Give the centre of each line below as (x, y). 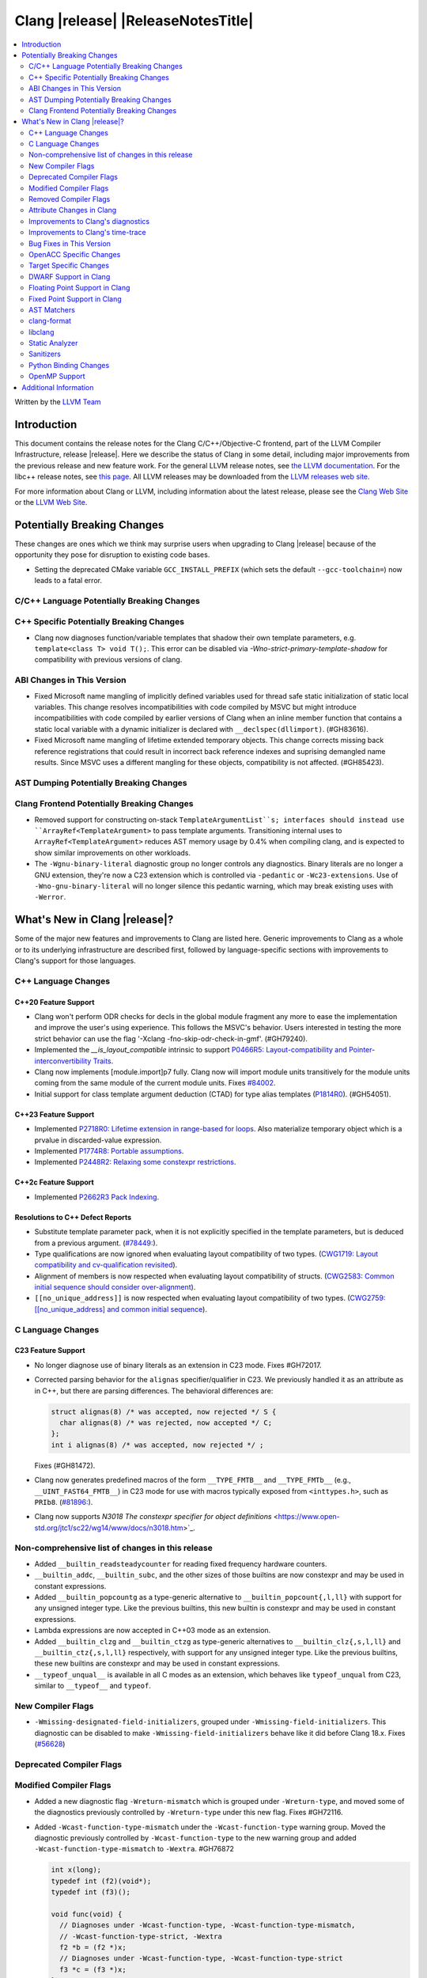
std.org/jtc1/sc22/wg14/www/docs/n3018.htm (109, 1528)
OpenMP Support (57, 377)
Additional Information (58, 387)
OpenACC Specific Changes (75, 254)
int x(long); (76, 1870)
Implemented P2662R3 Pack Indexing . (97, 1197)
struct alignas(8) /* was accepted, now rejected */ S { (164, 1412)
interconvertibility (63, 1061)
